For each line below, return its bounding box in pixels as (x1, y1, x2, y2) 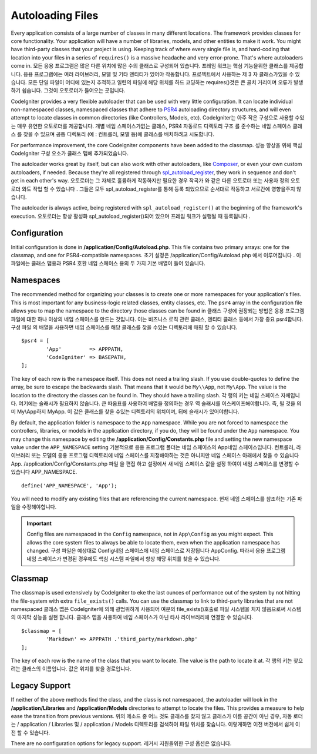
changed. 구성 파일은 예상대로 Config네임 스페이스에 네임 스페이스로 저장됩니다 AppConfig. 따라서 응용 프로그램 (26, 547, 286, 554)
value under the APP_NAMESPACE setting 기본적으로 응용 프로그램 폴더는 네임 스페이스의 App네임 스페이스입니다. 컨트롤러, (11, 443, 295, 450)
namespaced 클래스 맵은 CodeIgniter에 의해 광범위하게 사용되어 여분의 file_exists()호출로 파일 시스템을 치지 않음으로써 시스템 (11, 605, 302, 612)
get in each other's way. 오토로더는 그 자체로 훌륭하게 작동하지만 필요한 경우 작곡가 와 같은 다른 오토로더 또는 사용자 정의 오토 (11, 177, 301, 184)
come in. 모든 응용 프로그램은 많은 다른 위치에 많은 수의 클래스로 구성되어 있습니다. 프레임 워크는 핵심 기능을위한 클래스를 (11, 62, 288, 69)
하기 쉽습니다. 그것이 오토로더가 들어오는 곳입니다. (11, 87, 126, 94)
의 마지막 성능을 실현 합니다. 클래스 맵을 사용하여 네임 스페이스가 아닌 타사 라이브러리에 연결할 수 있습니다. (11, 614, 254, 621)
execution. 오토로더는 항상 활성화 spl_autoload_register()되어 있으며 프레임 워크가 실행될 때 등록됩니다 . (11, 212, 251, 220)
